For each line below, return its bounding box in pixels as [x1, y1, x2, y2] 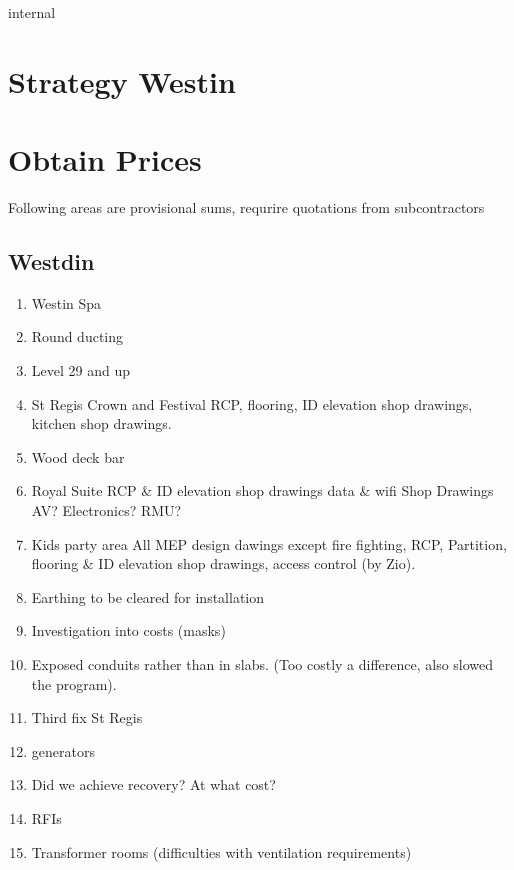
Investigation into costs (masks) [31, 620, 226, 641]
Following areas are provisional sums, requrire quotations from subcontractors [8, 197, 485, 218]
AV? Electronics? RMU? [31, 500, 182, 521]
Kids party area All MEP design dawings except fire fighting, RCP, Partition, [31, 533, 507, 554]
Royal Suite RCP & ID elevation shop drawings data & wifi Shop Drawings [31, 480, 494, 501]
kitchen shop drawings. [31, 413, 172, 434]
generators [31, 740, 95, 761]
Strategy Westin [8, 60, 236, 101]
